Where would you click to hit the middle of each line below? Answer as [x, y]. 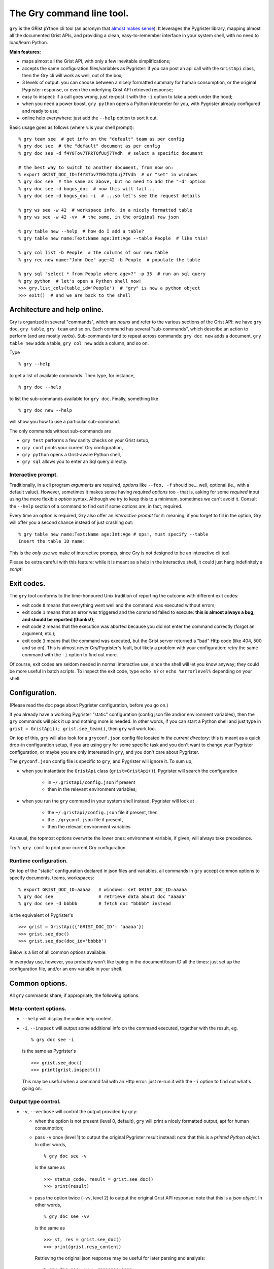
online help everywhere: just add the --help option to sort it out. [90, 118]
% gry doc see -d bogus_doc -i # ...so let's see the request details [109, 196]
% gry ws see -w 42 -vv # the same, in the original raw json [99, 217]
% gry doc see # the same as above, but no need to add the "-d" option [112, 182]
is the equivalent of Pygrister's [41, 915]
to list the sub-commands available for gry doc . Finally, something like [84, 398]
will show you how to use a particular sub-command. [65, 422]
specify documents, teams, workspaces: [52, 878]
